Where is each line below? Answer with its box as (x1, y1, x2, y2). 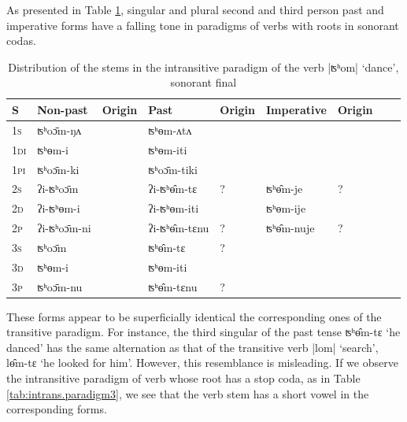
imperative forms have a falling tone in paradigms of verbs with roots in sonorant (6, 17, 399, 33)
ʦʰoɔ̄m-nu (37, 278, 83, 294)
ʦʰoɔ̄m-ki (37, 161, 80, 177)
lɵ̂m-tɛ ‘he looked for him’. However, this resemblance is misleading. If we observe (6, 354, 398, 371)
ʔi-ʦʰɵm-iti (148, 200, 199, 217)
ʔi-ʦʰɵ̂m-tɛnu (148, 220, 209, 236)
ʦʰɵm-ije (265, 200, 306, 217)
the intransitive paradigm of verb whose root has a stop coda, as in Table (6, 370, 361, 387)
